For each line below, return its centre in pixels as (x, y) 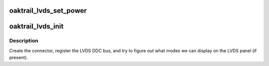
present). (19, 58)
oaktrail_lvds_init (36, 26)
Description (24, 41)
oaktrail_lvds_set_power (48, 11)
